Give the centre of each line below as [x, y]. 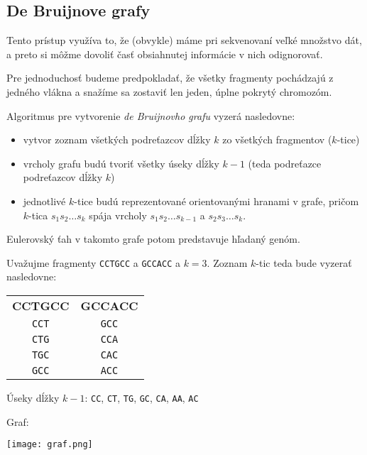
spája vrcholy [118, 215]
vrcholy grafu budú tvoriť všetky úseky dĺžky [121, 163]
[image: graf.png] [50, 445]
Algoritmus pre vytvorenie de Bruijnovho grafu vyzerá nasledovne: [151, 115]
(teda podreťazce [285, 163]
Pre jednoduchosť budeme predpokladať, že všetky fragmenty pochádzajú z [170, 78]
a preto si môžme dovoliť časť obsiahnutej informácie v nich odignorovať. [165, 54]
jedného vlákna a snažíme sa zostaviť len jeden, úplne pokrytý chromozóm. [169, 91]
